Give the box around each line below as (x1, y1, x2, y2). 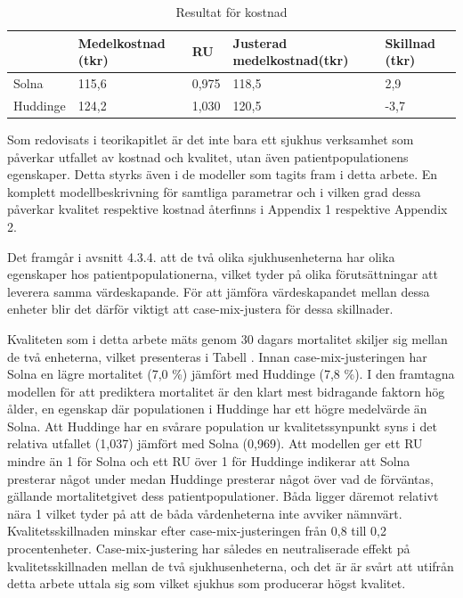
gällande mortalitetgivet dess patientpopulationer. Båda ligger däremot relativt (7, 487, 439, 505)
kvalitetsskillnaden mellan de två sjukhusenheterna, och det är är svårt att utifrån (7, 556, 454, 575)
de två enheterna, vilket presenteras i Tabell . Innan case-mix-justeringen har (7, 347, 427, 365)
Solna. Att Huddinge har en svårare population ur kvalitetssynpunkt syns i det (7, 416, 437, 435)
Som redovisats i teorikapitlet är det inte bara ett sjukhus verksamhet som (7, 129, 414, 148)
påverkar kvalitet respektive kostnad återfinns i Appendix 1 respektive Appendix (7, 200, 448, 218)
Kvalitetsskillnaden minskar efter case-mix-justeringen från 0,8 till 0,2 (7, 521, 387, 540)
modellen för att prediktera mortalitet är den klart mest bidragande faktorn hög (7, 381, 445, 400)
